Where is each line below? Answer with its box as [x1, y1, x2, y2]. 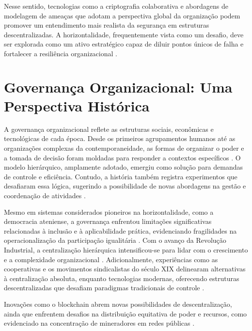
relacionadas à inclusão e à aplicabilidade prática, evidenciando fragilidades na [4, 225, 237, 236]
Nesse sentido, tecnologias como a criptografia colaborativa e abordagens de [4, 1, 228, 11]
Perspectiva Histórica [4, 95, 150, 115]
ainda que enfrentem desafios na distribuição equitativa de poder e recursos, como [4, 308, 247, 318]
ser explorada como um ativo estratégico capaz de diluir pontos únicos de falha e [4, 39, 244, 49]
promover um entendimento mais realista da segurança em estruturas [4, 20, 209, 30]
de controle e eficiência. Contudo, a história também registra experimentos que [4, 171, 237, 181]
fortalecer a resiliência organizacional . [4, 48, 117, 58]
